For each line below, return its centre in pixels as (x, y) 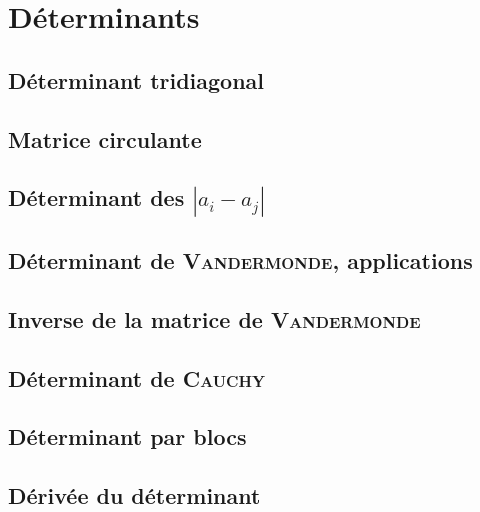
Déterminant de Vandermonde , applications (240, 259)
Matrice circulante (105, 138)
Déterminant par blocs (127, 436)
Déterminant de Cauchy (136, 377)
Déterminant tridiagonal (136, 79)
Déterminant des (96, 197)
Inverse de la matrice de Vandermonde (214, 318)
